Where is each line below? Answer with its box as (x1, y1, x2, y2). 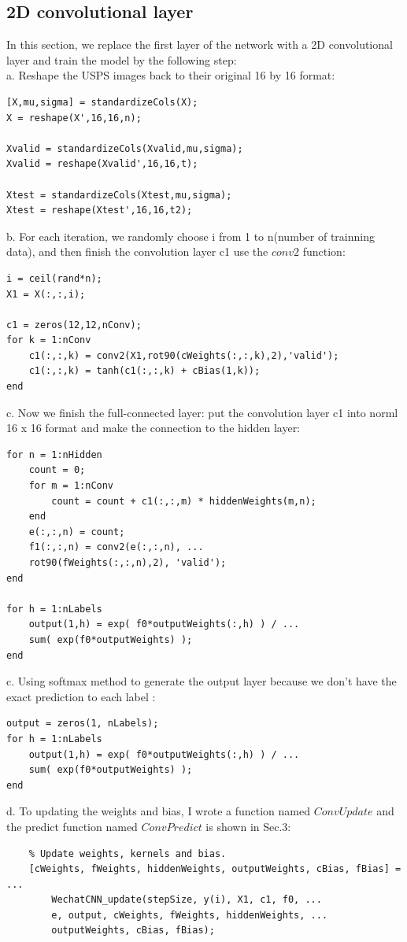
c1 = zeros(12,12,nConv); (6, 319, 142, 331)
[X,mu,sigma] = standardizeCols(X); (6, 96, 198, 108)
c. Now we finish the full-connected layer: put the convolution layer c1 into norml (6, 404, 398, 420)
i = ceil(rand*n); (6, 272, 102, 284)
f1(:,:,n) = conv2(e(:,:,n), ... (28, 541, 204, 553)
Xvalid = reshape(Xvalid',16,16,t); (6, 158, 198, 170)
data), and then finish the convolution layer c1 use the (6, 243, 268, 260)
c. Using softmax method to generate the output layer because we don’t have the (6, 673, 397, 689)
